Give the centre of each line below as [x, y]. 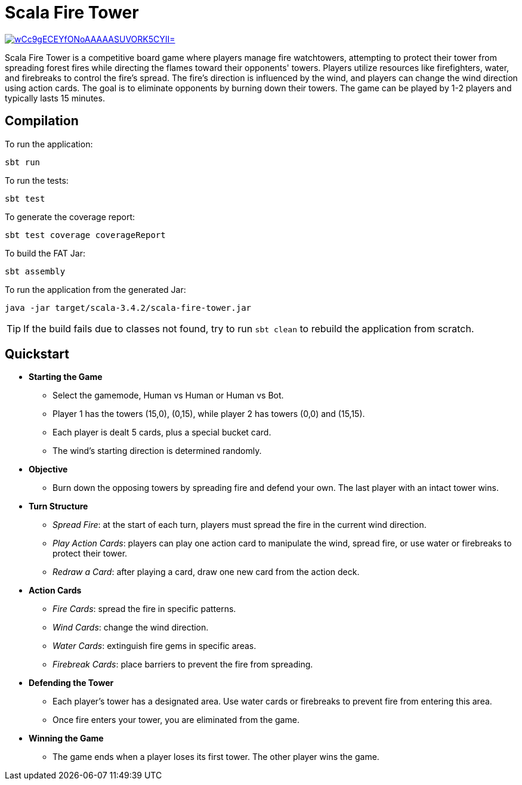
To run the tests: [37, 180]
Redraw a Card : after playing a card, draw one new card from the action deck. [206, 572]
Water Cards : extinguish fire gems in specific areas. [155, 646]
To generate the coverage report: [70, 217]
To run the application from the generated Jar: [95, 289]
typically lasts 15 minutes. [55, 98]
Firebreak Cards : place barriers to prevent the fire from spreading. [183, 665]
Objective [48, 469]
